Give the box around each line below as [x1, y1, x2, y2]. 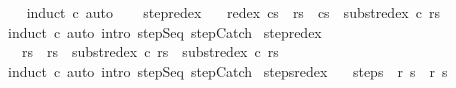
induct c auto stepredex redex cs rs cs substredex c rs [26, 2, 440, 22]
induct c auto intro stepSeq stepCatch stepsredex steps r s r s [7, 60, 448, 81]
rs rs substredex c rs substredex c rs [21, 41, 279, 62]
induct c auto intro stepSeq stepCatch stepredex [7, 21, 322, 42]
